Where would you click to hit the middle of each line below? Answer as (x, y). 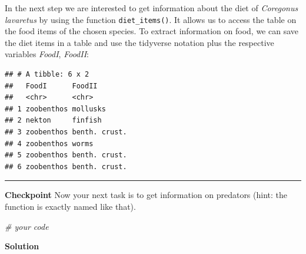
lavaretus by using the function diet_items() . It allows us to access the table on (151, 19)
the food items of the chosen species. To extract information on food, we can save (152, 31)
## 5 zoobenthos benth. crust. (66, 155)
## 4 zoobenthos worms (49, 144)
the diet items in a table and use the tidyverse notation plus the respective (139, 42)
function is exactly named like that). (70, 206)
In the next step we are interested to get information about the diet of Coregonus (152, 8)
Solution (22, 246)
